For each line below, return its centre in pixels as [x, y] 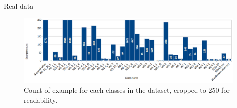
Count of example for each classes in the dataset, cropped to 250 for [127, 90]
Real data [19, 6]
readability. [41, 99]
